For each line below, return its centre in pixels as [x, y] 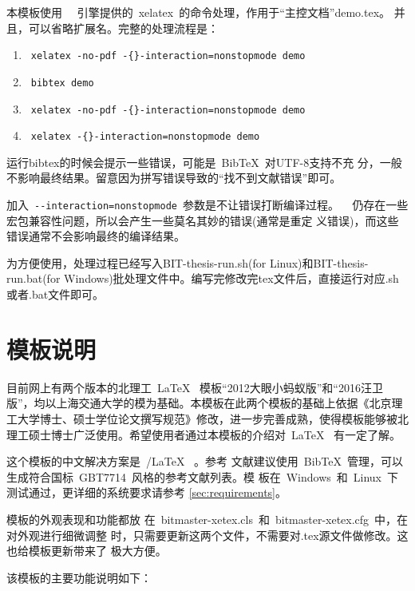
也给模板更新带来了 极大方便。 [87, 551]
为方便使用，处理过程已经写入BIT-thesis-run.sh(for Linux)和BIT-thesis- [188, 262]
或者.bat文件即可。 [55, 294]
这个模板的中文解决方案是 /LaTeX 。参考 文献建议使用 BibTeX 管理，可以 [205, 461]
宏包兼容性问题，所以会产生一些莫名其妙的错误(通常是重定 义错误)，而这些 [203, 220]
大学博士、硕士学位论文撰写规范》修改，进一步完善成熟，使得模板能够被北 [213, 418]
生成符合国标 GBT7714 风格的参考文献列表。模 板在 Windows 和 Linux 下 [202, 476]
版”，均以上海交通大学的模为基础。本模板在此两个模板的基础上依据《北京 [199, 403]
